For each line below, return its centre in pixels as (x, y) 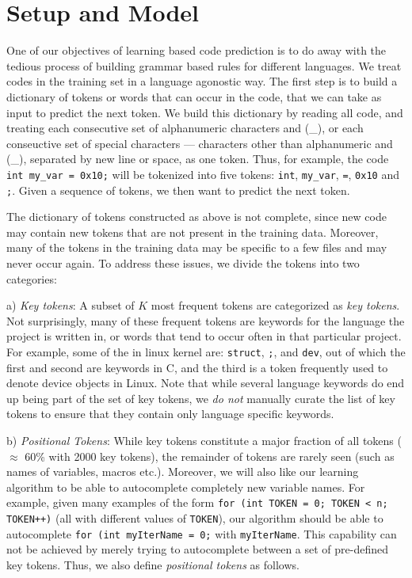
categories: (32, 278)
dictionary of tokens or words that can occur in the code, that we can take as (194, 96)
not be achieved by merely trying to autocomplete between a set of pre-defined (197, 549)
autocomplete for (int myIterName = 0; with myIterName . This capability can (202, 533)
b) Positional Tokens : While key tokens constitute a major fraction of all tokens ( (204, 440)
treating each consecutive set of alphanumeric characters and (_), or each (185, 128)
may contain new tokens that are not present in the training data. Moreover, (193, 232)
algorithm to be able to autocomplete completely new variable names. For (186, 487)
